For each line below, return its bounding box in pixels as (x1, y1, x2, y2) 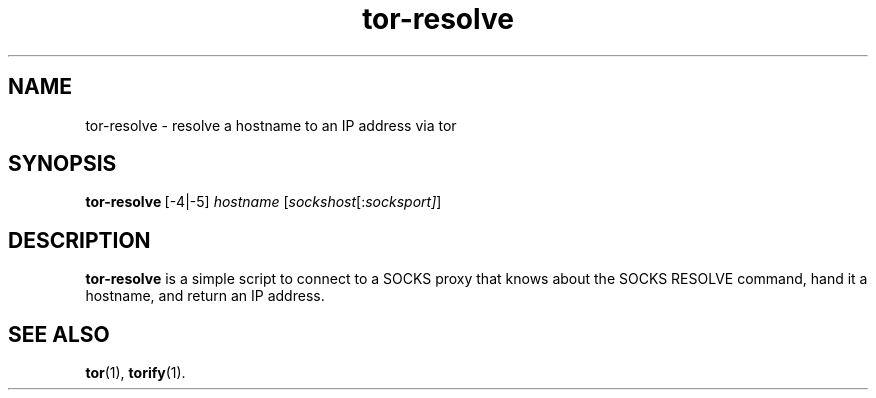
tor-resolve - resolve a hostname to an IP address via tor (85, 116, 457, 134)
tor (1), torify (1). (85, 364, 186, 382)
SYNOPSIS (8, 151, 117, 177)
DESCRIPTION (8, 227, 151, 253)
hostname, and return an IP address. (85, 287, 325, 305)
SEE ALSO (8, 321, 110, 347)
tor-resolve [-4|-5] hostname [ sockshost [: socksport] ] (85, 193, 442, 211)
